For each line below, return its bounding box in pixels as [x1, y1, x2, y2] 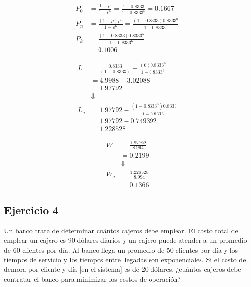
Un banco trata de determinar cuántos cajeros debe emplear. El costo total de [4, 225, 238, 235]
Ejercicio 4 [4, 202, 59, 217]
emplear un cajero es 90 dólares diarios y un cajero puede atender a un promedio [4, 235, 247, 245]
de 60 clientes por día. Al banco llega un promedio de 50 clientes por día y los [4, 244, 238, 255]
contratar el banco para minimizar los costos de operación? [4, 273, 181, 284]
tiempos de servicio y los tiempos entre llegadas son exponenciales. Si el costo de [4, 254, 246, 264]
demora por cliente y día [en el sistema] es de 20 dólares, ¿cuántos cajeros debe [4, 264, 241, 274]
